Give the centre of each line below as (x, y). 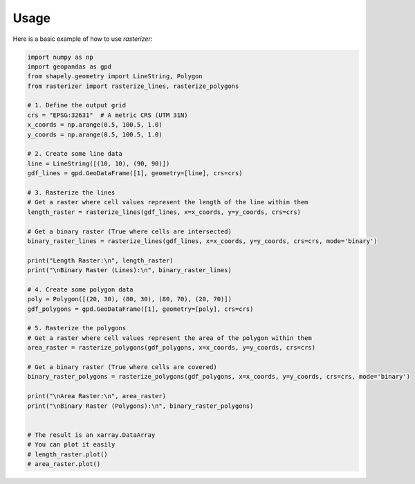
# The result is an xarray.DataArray (91, 435)
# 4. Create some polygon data (81, 289)
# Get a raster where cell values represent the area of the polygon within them (170, 338)
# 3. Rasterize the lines (71, 193)
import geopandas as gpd (70, 66)
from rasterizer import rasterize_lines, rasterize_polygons (133, 86)
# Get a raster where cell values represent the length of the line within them (168, 202)
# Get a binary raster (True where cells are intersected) (129, 231)
